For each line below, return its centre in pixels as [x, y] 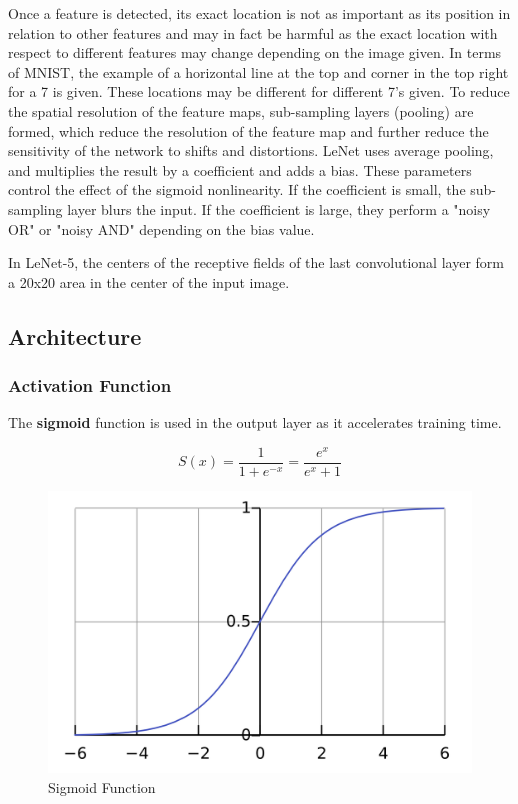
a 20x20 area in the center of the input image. [149, 281]
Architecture [75, 335]
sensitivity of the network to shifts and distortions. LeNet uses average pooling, [251, 150]
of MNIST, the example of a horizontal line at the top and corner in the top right [258, 71]
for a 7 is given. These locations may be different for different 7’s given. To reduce [259, 91]
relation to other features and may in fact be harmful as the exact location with [253, 32]
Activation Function [90, 385]
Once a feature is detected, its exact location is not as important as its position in [259, 13]
